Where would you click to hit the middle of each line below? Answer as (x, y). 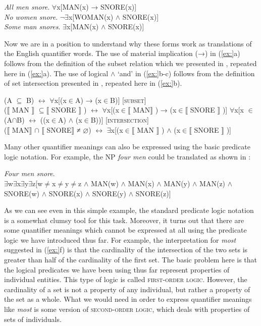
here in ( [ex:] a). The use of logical (56, 73)
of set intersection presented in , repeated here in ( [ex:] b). (93, 83)
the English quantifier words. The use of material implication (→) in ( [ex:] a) (122, 53)
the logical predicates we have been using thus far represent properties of (117, 269)
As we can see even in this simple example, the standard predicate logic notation (129, 210)
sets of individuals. (33, 319)
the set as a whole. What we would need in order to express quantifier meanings (128, 299)
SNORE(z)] (153, 193)
